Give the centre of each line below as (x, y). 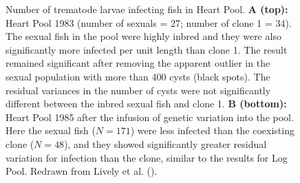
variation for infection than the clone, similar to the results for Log (147, 157)
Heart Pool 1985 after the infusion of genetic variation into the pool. (150, 117)
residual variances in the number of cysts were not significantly (138, 90)
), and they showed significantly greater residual (165, 143)
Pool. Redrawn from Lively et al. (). (82, 171)
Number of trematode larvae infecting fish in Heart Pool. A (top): (147, 9)
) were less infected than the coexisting (212, 130)
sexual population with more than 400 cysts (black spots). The (138, 76)
